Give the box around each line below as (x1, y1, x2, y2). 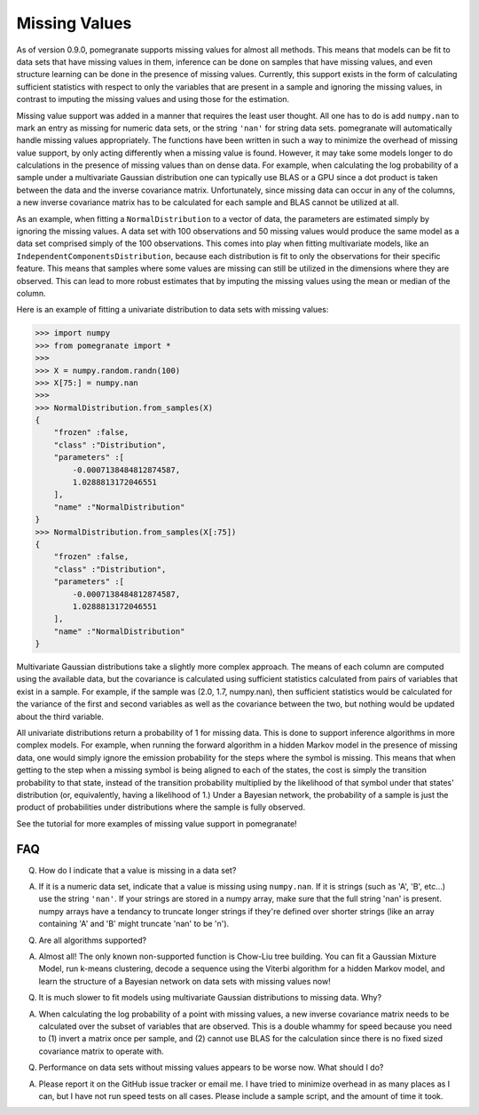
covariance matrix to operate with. (38, 1046, 164, 1056)
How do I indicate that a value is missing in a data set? (38, 865, 237, 875)
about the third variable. (16, 711, 104, 722)
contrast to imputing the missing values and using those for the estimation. (16, 94, 290, 105)
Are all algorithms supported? (38, 935, 146, 945)
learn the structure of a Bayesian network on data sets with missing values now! (38, 976, 332, 986)
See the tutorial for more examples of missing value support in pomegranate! (16, 818, 297, 829)
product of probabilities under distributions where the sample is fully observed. (16, 802, 306, 812)
